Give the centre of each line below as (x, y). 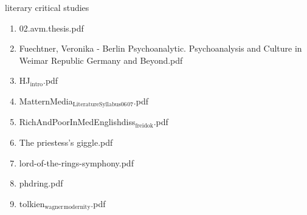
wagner (54, 207)
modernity (77, 207)
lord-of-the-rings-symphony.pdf (76, 162)
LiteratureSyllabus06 (100, 105)
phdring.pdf (41, 183)
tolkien (32, 203)
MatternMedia (46, 101)
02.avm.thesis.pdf (51, 28)
